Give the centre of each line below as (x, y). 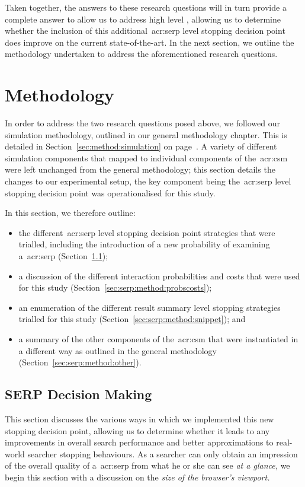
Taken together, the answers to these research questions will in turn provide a (146, 7)
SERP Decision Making (78, 394)
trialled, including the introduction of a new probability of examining (144, 244)
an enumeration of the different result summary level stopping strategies (150, 307)
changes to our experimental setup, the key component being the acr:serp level (148, 181)
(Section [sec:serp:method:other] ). (80, 362)
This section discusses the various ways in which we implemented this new (139, 418)
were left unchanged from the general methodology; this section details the (140, 169)
